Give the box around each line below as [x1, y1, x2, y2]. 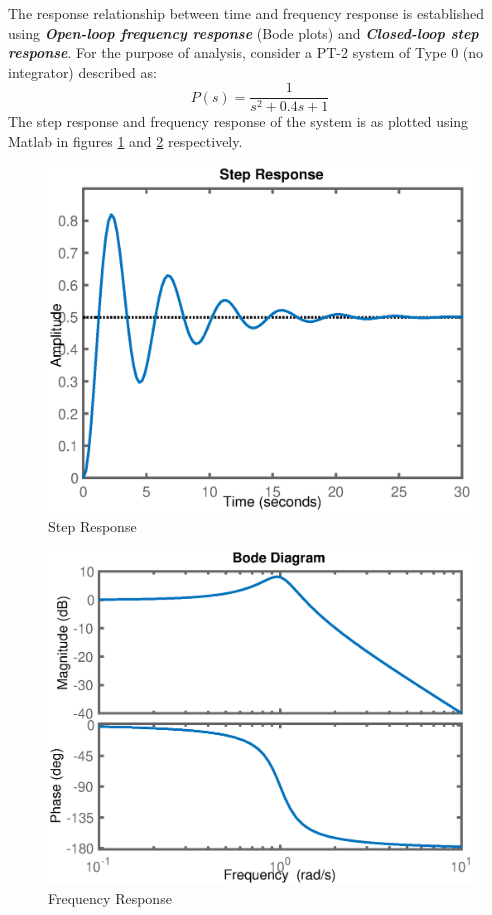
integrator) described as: [8, 61, 157, 82]
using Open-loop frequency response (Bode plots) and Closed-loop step [8, 22, 479, 43]
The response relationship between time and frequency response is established [8, 3, 484, 23]
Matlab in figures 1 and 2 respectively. [8, 131, 243, 152]
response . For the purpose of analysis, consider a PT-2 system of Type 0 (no [8, 42, 484, 63]
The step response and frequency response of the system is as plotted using [8, 111, 469, 132]
